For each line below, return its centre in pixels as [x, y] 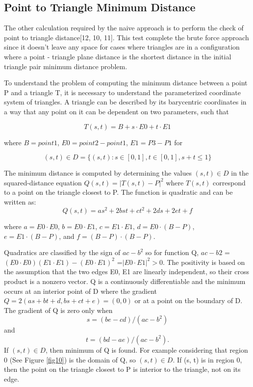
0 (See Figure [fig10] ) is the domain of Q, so [70, 359]
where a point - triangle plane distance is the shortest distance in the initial [118, 56]
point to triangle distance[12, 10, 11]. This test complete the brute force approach [126, 37]
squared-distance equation [43, 182]
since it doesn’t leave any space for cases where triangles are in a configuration [122, 47]
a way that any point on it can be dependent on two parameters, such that [116, 111]
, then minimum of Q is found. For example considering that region [147, 349]
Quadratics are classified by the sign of [62, 252]
